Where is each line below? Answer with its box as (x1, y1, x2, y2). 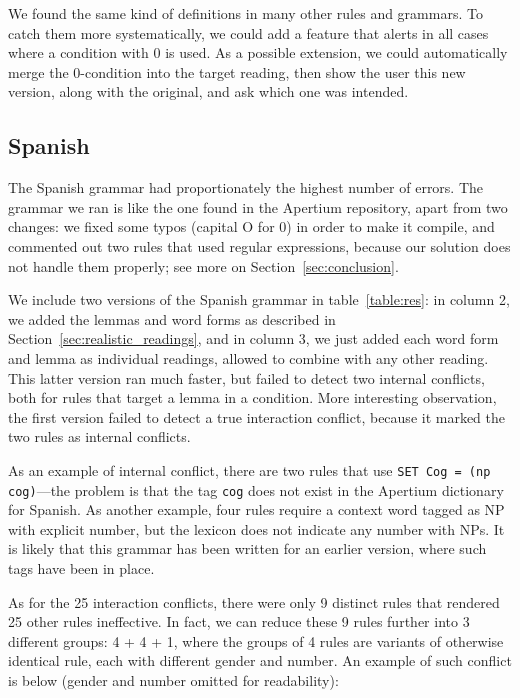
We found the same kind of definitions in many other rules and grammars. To (8, 3, 483, 23)
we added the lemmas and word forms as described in (8, 308, 336, 329)
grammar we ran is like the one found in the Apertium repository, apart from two (8, 196, 508, 217)
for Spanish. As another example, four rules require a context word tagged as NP (8, 499, 505, 520)
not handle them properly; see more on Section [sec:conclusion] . (8, 255, 399, 276)
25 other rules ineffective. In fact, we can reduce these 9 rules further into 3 (8, 611, 470, 632)
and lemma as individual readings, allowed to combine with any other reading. (8, 347, 489, 368)
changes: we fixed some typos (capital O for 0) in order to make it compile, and (8, 216, 495, 237)
